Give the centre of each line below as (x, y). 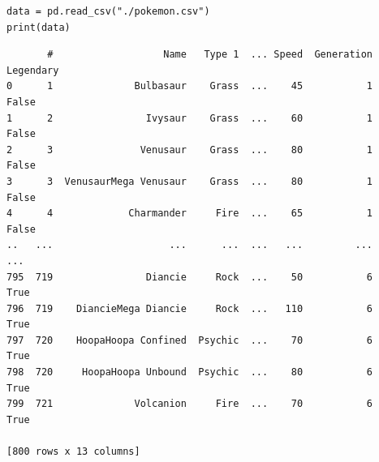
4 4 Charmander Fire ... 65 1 (190, 214)
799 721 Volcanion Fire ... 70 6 (190, 404)
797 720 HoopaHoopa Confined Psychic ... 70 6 (190, 340)
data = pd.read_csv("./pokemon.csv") (108, 11)
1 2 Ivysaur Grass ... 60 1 (190, 118)
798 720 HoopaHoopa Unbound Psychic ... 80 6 (190, 372)
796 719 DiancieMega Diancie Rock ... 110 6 (190, 308)
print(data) (39, 27)
